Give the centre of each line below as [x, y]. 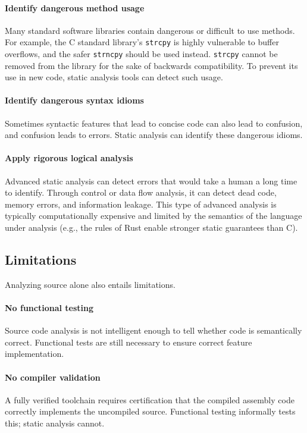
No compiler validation [53, 377]
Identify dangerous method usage [75, 7]
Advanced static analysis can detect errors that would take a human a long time [151, 181]
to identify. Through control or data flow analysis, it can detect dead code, [141, 192]
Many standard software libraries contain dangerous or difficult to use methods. [150, 30]
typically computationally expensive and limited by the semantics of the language [153, 216]
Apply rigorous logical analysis [69, 158]
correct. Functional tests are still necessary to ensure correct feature [129, 342]
